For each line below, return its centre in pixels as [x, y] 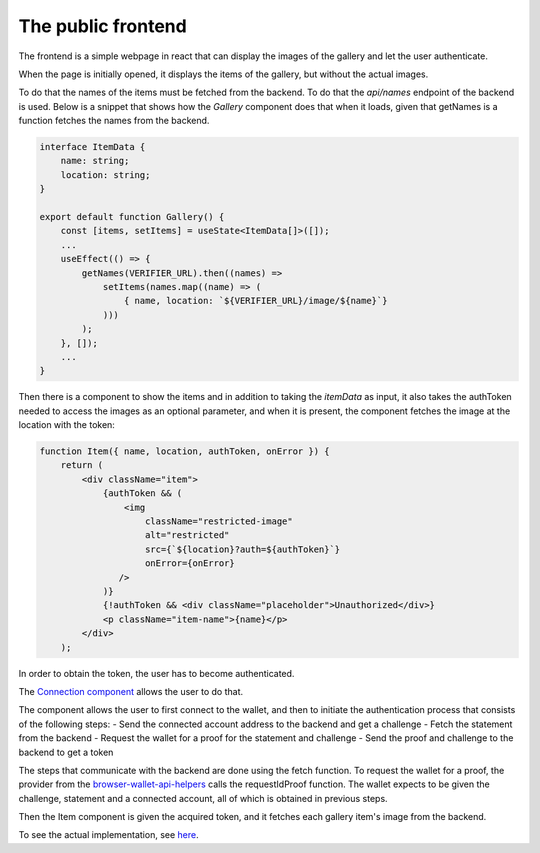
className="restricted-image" [219, 521]
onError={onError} [190, 563]
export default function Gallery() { [132, 217]
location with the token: [66, 425]
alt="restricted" [187, 535]
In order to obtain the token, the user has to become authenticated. [156, 673]
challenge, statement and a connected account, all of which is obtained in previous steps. [203, 798]
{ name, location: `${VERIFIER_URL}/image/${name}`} [255, 301]
